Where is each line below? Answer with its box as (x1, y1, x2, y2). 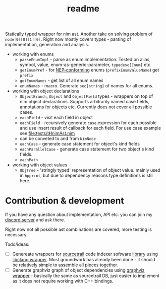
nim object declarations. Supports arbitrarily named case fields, (19, 99, 150, 105)
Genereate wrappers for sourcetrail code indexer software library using (12, 251, 158, 257)
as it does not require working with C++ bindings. (12, 278, 113, 284)
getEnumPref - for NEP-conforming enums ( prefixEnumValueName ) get (19, 67, 160, 73)
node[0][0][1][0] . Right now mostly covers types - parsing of (5, 36, 131, 42)
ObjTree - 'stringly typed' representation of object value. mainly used (19, 167, 161, 173)
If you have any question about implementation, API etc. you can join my (5, 212, 153, 217)
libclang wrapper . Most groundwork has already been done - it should (12, 257, 155, 263)
